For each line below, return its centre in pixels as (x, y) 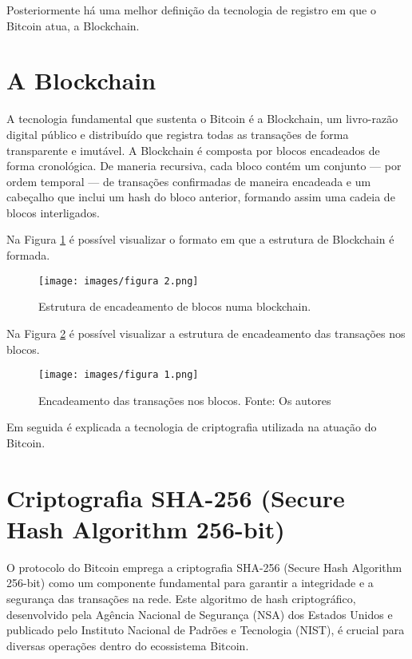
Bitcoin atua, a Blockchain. (73, 25)
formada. (28, 255)
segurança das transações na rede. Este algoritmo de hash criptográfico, (181, 599)
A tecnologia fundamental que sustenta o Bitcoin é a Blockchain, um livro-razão (202, 119)
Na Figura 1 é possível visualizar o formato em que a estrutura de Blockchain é (200, 239)
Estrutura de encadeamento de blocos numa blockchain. (175, 306)
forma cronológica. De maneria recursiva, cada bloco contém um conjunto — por (204, 166)
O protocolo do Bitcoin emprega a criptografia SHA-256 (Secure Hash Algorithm (204, 567)
